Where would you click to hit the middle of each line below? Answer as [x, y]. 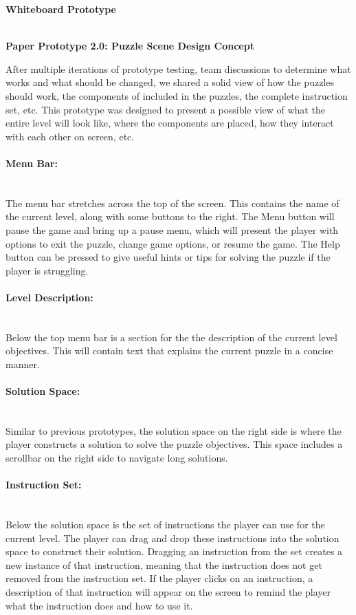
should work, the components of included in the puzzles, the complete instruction [177, 95]
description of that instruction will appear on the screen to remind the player [168, 592]
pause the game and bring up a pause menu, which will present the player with [172, 229]
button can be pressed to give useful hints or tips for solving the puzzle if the [168, 257]
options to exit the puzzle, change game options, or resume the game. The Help [173, 243]
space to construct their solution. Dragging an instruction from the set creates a [174, 551]
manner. [23, 364]
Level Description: [49, 297]
